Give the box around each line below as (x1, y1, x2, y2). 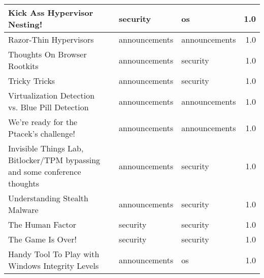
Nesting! (8, 18, 43, 30)
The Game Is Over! (8, 233, 77, 245)
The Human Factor (8, 219, 77, 230)
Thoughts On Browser (8, 48, 87, 60)
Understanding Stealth (8, 192, 88, 204)
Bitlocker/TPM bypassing (8, 154, 101, 166)
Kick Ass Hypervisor (8, 7, 93, 18)
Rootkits (8, 60, 39, 72)
